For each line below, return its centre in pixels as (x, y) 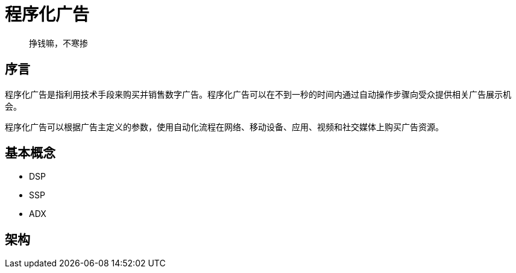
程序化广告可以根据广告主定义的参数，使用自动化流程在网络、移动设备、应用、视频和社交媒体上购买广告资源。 (224, 127)
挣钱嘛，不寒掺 (58, 43)
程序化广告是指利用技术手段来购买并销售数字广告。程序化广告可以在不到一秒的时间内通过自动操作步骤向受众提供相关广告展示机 (258, 94)
